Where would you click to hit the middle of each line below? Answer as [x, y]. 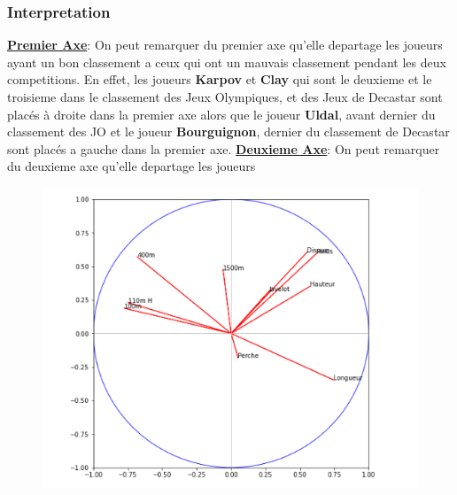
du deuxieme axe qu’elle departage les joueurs [132, 166]
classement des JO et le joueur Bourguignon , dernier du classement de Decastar [228, 131]
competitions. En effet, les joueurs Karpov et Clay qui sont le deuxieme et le [220, 79]
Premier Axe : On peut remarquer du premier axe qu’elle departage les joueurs [225, 45]
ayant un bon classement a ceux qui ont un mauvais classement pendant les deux [227, 62]
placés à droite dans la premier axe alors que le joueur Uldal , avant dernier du [221, 114]
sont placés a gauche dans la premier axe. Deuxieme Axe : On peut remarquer [224, 148]
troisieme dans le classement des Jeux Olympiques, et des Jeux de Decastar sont [225, 97]
